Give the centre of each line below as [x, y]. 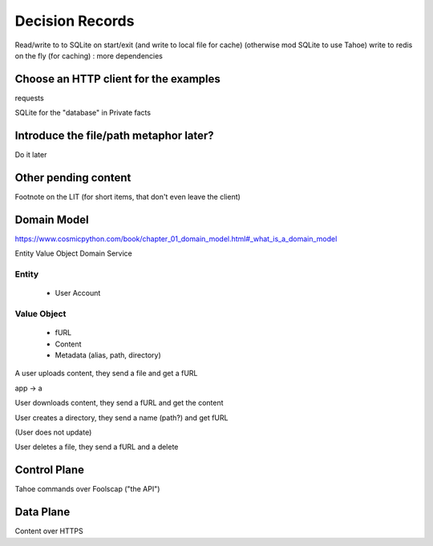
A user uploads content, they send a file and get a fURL [106, 374]
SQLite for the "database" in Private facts [83, 113]
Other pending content [73, 178]
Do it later [31, 155]
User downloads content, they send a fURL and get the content [119, 403]
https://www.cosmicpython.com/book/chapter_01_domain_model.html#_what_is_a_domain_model [176, 239]
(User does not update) [53, 432]
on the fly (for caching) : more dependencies [89, 55]
